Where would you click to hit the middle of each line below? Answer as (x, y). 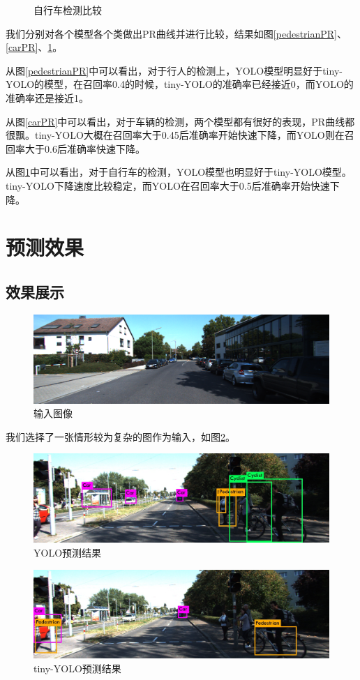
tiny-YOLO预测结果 (77, 668)
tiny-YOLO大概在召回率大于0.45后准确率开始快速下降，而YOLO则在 (189, 135)
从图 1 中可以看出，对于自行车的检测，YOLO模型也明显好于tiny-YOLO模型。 (179, 172)
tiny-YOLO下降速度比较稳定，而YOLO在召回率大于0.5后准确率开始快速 (168, 185)
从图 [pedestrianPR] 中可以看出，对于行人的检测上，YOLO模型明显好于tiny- (174, 70)
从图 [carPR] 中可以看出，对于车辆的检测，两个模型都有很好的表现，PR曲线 (175, 121)
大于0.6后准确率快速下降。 (85, 148)
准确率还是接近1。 (47, 97)
